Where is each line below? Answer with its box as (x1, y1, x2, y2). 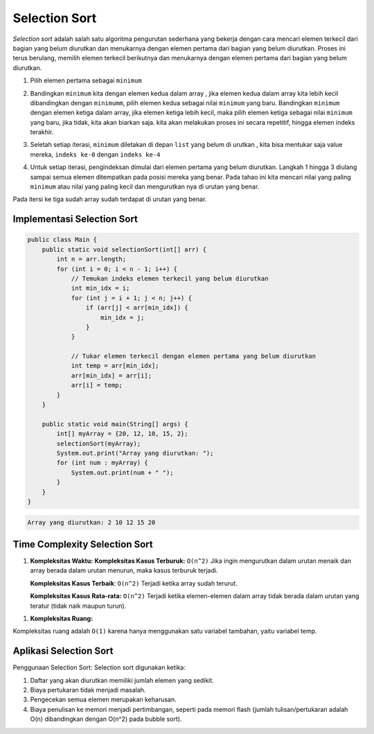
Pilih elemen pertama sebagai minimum (30, 76, 142, 85)
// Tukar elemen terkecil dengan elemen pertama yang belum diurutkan (71, 352, 317, 360)
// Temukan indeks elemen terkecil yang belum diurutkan (71, 274, 269, 282)
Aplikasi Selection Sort (12, 645, 114, 657)
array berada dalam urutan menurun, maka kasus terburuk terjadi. (30, 566, 218, 575)
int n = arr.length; (56, 255, 127, 263)
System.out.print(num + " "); (71, 469, 174, 476)
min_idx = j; (100, 313, 145, 322)
